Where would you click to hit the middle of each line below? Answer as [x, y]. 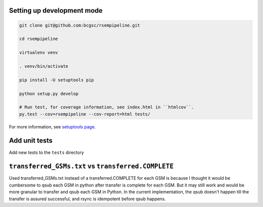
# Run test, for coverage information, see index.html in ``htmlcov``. [107, 107]
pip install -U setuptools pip [57, 80]
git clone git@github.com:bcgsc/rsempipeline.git [80, 25]
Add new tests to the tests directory [47, 152]
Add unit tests [31, 141]
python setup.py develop [49, 93]
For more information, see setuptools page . [52, 126]
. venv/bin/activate [44, 66]
